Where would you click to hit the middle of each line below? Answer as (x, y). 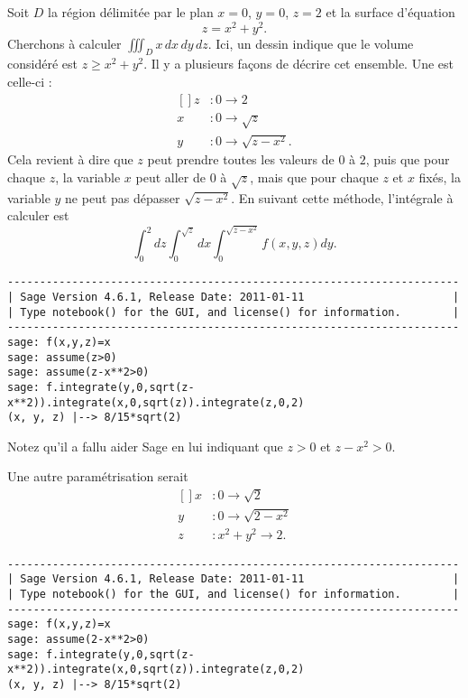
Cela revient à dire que (70, 159)
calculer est (38, 215)
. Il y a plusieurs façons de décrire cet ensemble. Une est (299, 64)
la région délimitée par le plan (131, 12)
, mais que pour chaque (314, 177)
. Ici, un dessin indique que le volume (311, 43)
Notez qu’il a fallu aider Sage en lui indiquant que (145, 446)
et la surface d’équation (390, 12)
